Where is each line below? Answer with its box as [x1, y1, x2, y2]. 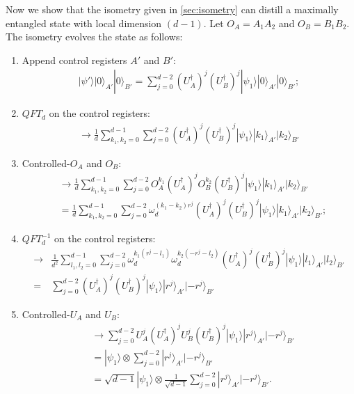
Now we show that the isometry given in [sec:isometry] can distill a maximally [6, 2, 339, 16]
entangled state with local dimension [6, 15, 162, 30]
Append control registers [22, 52, 127, 67]
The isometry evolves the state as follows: [6, 29, 183, 44]
